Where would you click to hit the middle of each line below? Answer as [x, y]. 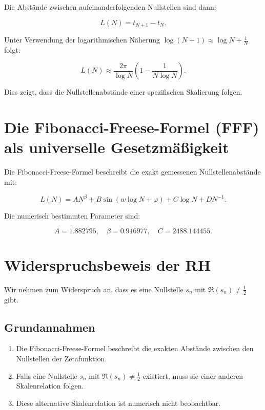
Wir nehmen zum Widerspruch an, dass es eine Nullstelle [94, 289]
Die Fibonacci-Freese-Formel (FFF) [132, 127]
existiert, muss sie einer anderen [193, 375]
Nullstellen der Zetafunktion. [62, 358]
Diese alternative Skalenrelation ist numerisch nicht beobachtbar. [118, 403]
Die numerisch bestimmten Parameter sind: [72, 216]
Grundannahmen [50, 327]
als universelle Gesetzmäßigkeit [117, 147]
